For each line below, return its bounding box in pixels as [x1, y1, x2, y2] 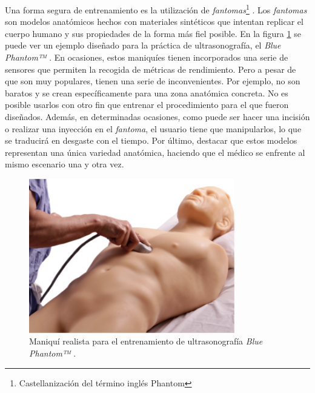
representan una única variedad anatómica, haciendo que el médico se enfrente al [5, 146, 305, 158]
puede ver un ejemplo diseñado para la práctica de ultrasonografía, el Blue [5, 39, 281, 52]
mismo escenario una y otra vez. [5, 158, 124, 170]
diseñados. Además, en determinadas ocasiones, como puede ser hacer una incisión [5, 110, 310, 123]
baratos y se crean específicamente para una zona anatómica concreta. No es [5, 86, 288, 99]
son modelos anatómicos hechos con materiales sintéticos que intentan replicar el [5, 15, 303, 28]
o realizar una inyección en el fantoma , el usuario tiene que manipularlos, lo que [5, 122, 302, 135]
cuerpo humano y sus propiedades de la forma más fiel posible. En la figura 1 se [5, 27, 301, 39]
